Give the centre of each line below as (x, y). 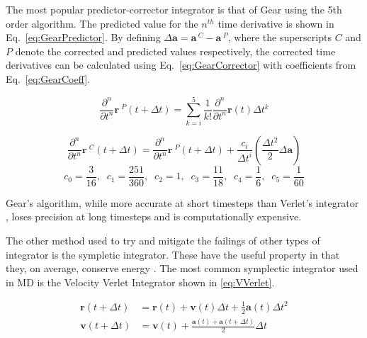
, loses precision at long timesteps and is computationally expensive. (154, 216)
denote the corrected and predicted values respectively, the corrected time (175, 51)
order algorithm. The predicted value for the (102, 23)
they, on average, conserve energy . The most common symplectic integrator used (182, 268)
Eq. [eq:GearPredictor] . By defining (83, 37)
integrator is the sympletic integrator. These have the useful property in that (173, 254)
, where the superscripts (280, 37)
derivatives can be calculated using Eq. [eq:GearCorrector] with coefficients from (181, 65)
